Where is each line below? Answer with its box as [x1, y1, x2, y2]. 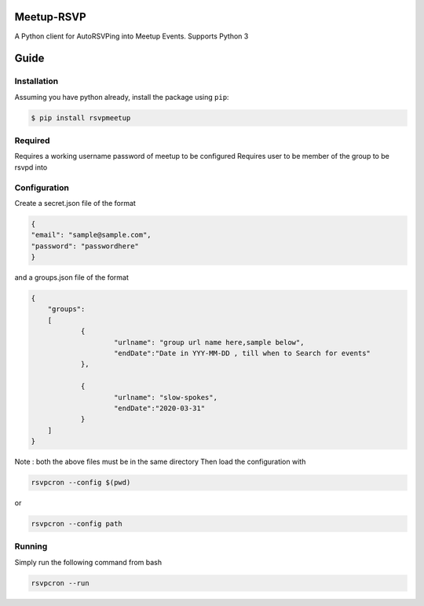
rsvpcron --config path [31, 520, 123, 528]
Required [14, 135, 50, 146]
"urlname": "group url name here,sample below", [114, 338, 305, 347]
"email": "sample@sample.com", [31, 230, 152, 240]
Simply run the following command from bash [14, 557, 163, 567]
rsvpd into [14, 162, 48, 172]
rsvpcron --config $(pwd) [31, 478, 131, 487]
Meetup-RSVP [14, 10, 86, 24]
